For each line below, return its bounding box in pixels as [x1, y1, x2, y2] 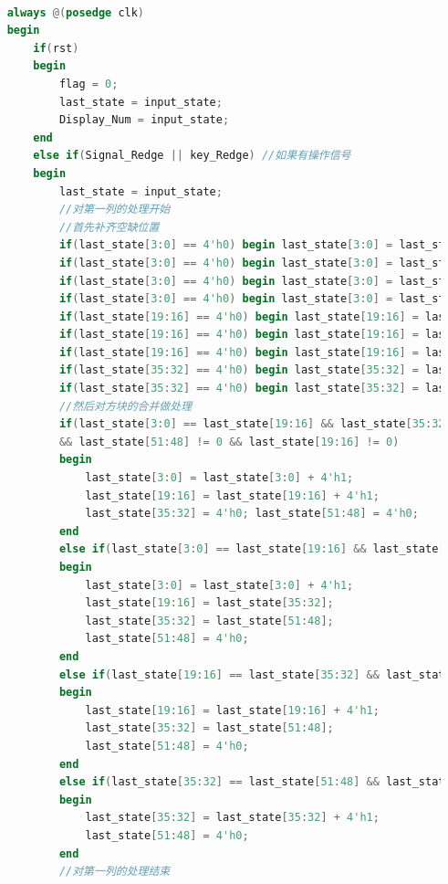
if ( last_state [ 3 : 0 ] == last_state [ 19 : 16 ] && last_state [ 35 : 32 [58, 417, 445, 431]
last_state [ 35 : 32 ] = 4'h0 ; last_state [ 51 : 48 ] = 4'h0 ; [85, 507, 419, 521]
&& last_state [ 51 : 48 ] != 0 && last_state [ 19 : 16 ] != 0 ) [58, 435, 400, 448]
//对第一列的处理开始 [58, 203, 171, 216]
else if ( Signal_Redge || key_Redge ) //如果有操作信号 [33, 149, 351, 163]
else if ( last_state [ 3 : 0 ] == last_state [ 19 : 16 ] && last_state [58, 542, 439, 556]
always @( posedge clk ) [6, 5, 145, 19]
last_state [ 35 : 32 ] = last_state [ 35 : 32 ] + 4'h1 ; [85, 811, 380, 825]
